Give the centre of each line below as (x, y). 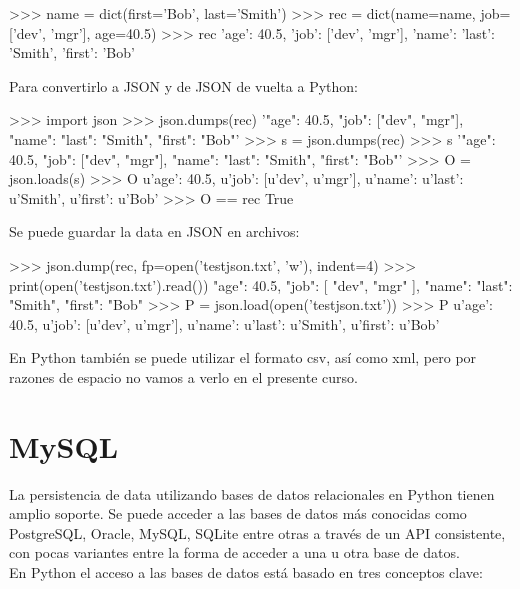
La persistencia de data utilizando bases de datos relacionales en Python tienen (252, 493)
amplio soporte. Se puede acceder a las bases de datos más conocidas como (238, 513)
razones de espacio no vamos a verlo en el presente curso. (183, 376)
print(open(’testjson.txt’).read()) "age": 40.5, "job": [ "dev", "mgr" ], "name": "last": (261, 284)
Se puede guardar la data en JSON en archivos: (154, 231)
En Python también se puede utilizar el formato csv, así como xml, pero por (243, 357)
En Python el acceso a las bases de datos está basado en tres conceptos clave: (246, 572)
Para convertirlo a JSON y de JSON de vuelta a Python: (183, 85)
